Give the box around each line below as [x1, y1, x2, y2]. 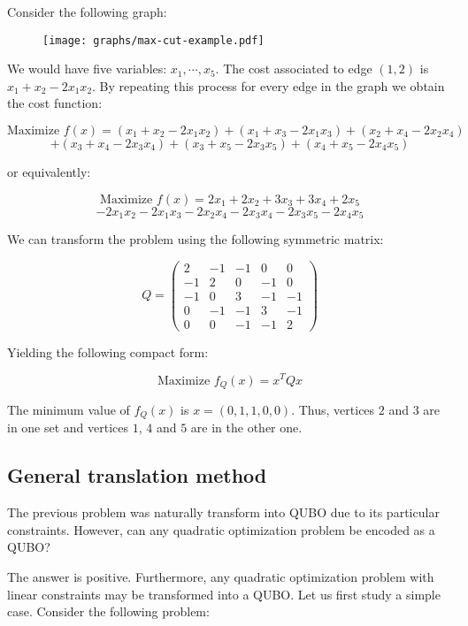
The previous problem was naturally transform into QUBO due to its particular [7, 503, 440, 522]
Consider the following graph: [7, 3, 167, 20]
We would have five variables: [7, 59, 167, 78]
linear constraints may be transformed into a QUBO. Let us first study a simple [7, 584, 441, 603]
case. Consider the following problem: [7, 602, 210, 621]
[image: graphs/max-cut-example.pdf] [42, 34, 265, 47]
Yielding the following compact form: [7, 342, 209, 361]
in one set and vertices [7, 418, 129, 437]
